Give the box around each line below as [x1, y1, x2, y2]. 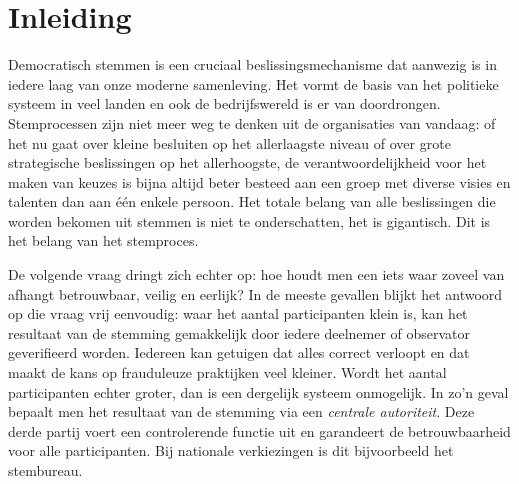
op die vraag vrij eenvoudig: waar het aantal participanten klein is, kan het [8, 303, 468, 324]
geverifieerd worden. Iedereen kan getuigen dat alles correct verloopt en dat [8, 342, 470, 363]
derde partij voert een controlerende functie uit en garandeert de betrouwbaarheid [8, 420, 511, 441]
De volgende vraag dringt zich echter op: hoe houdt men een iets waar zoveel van [8, 264, 505, 285]
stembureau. [8, 460, 83, 480]
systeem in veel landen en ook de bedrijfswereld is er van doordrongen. [8, 93, 441, 114]
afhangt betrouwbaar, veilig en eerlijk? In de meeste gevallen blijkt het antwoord [8, 283, 503, 304]
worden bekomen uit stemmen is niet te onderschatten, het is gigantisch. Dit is [8, 210, 491, 231]
